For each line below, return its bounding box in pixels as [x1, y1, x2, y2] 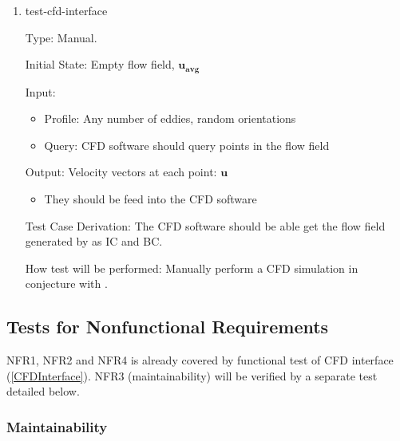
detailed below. [6, 383, 80, 400]
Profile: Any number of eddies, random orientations [44, 110, 296, 127]
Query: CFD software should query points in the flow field [44, 136, 330, 153]
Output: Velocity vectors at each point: [25, 163, 217, 180]
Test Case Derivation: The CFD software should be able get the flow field [25, 217, 386, 234]
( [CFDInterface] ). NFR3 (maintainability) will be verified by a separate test [6, 367, 378, 384]
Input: [25, 83, 56, 100]
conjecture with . [25, 275, 108, 292]
